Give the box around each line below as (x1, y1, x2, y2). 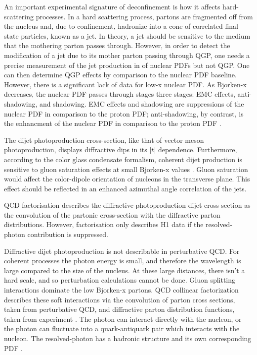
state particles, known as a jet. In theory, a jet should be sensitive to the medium (4, 30, 251, 41)
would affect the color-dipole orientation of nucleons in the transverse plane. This (4, 174, 250, 184)
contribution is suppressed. (27, 229, 108, 239)
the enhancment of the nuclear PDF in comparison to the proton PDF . (4, 118, 221, 128)
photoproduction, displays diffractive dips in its (4, 144, 147, 155)
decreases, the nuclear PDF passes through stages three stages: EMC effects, (4, 89, 235, 99)
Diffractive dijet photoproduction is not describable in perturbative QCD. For (4, 245, 240, 256)
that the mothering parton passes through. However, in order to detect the (4, 40, 230, 51)
